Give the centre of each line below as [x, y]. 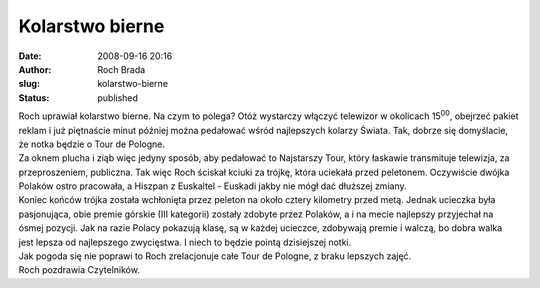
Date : [30, 56]
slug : [29, 84]
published [118, 97]
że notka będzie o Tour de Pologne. [91, 144]
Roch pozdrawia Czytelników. [79, 270]
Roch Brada [121, 69]
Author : [35, 69]
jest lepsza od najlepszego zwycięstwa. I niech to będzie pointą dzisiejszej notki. [185, 242]
